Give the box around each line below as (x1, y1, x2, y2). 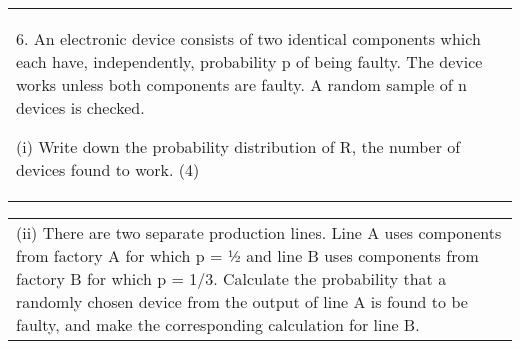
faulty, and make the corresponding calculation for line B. (16, 313, 420, 336)
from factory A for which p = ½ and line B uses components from (16, 244, 479, 267)
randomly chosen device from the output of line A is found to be (16, 290, 468, 313)
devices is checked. (16, 96, 145, 119)
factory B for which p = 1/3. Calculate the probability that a (16, 267, 447, 290)
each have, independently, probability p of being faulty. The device (16, 50, 483, 73)
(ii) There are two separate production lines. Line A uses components (16, 221, 502, 244)
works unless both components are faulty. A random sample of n (16, 73, 467, 96)
